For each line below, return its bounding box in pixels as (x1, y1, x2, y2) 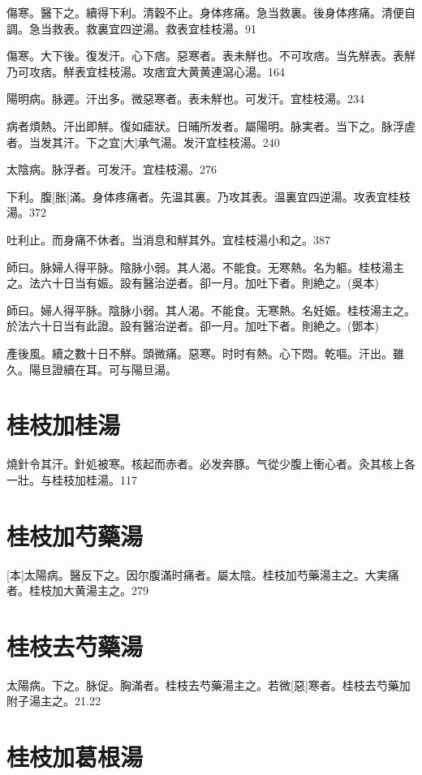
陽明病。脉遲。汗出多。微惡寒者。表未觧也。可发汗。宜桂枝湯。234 (6, 90, 364, 107)
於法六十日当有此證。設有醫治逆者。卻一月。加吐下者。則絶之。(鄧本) (6, 317, 379, 334)
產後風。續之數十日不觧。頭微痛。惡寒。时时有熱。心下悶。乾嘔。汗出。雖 (6, 344, 404, 361)
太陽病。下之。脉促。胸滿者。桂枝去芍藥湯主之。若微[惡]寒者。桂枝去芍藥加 (6, 676, 411, 693)
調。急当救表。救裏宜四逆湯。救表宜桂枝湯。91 (6, 19, 256, 37)
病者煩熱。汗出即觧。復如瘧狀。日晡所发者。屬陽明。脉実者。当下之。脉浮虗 (6, 117, 416, 134)
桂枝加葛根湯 (6, 740, 144, 773)
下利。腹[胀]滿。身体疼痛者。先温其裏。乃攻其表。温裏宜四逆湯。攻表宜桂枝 (6, 187, 411, 205)
